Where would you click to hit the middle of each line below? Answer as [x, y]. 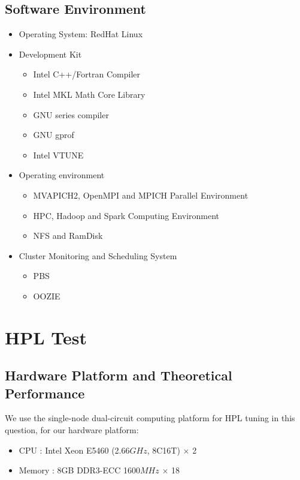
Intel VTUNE [58, 154]
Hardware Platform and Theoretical [119, 375]
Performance [45, 393]
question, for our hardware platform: [72, 430]
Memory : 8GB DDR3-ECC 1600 [79, 470]
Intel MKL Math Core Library [89, 94]
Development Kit [50, 54]
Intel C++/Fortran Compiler [87, 74]
